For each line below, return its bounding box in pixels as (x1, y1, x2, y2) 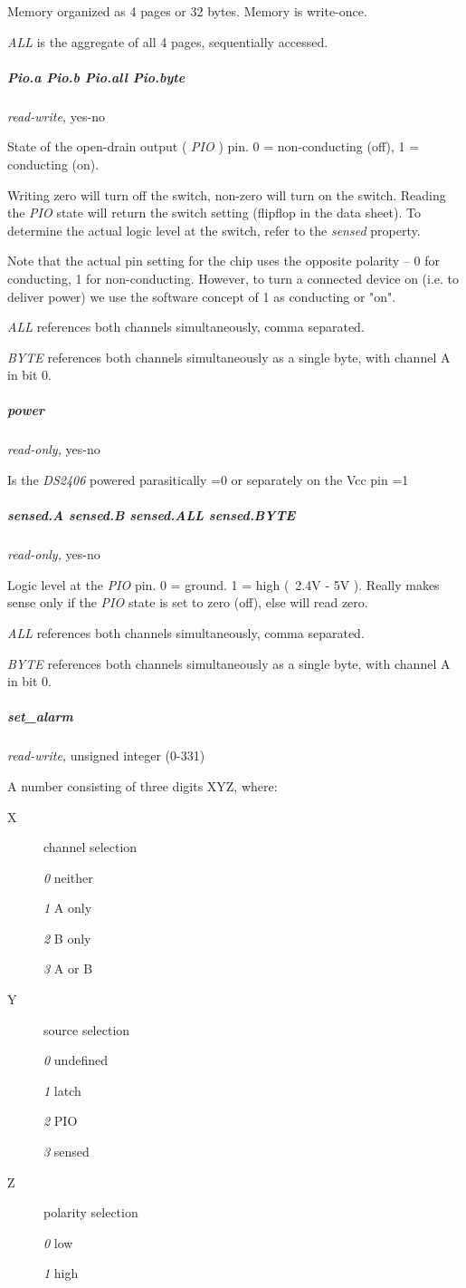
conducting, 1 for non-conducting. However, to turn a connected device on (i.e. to (7, 268, 460, 287)
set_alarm (7, 707, 73, 726)
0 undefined (43, 1051, 108, 1070)
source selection (43, 1020, 130, 1039)
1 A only (43, 898, 92, 917)
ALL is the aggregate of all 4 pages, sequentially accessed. (7, 32, 328, 51)
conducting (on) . (7, 154, 100, 173)
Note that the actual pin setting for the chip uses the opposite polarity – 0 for (7, 251, 440, 270)
